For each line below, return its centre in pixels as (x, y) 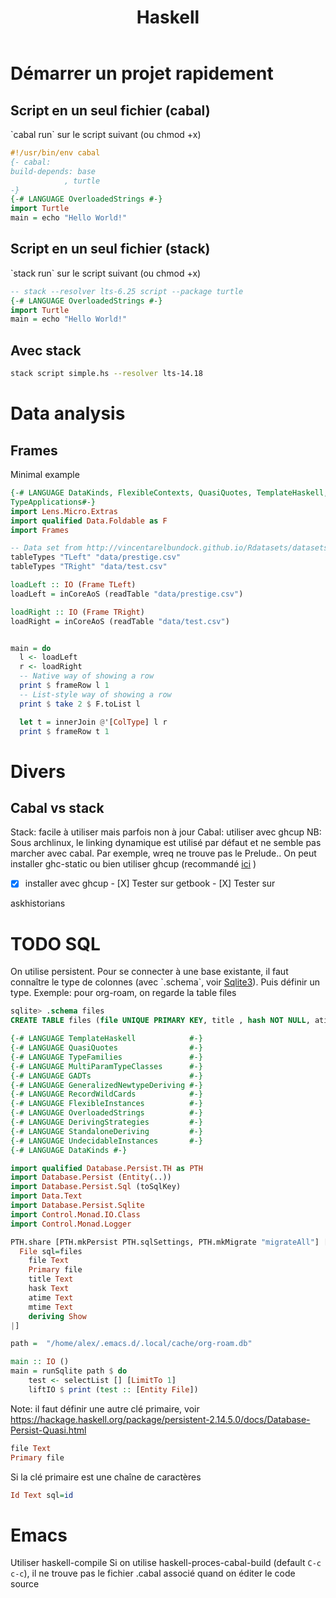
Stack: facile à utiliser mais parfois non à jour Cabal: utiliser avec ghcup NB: (166, 832)
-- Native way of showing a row (87, 676)
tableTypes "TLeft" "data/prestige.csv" (96, 557)
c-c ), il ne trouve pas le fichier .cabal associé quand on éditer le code (153, 1573)
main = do (31, 648)
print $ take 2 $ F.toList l (80, 704)
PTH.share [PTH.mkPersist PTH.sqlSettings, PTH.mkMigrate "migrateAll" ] (165, 1242)
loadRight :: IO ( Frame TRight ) (77, 612)
